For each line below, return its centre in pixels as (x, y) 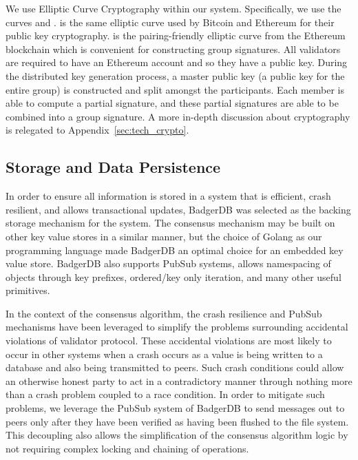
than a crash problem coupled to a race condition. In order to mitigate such (165, 394)
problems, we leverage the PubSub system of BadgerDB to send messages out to (175, 408)
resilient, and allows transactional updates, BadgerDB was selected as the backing (178, 209)
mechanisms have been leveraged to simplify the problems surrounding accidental (177, 327)
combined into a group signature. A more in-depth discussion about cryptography (178, 116)
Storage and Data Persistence (113, 167)
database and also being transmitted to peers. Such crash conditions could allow (175, 367)
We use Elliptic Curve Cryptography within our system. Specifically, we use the (173, 8)
